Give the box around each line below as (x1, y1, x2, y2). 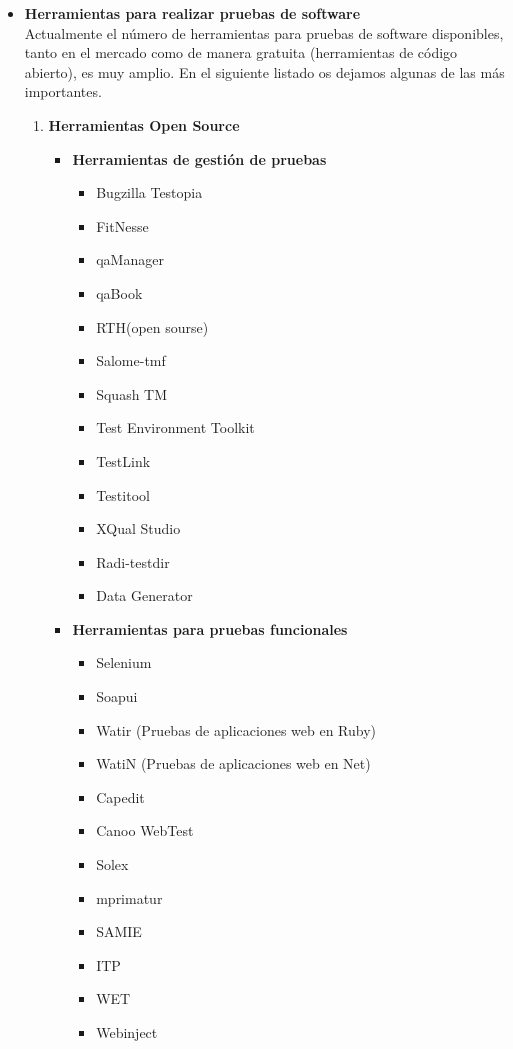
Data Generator (96, 585, 193, 606)
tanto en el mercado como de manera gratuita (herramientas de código (24, 42, 458, 63)
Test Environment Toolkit (96, 417, 255, 438)
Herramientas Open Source (48, 114, 240, 135)
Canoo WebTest (96, 820, 194, 841)
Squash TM (96, 383, 168, 404)
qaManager (96, 249, 164, 270)
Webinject (96, 1022, 158, 1042)
